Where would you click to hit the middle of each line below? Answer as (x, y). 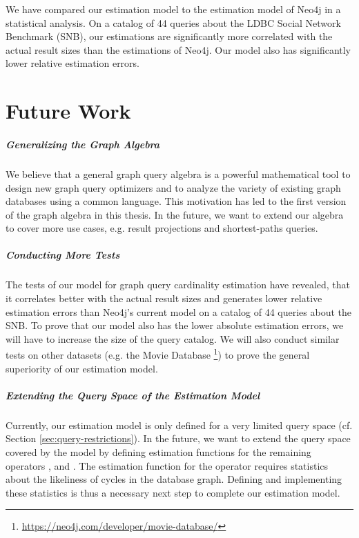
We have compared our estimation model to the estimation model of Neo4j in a (173, 9)
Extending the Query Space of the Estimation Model (133, 395)
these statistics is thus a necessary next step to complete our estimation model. (173, 492)
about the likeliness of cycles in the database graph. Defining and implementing (174, 479)
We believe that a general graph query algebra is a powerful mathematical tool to (178, 173)
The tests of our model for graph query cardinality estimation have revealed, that (178, 285)
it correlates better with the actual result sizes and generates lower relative (164, 298)
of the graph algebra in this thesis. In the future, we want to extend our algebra (175, 214)
